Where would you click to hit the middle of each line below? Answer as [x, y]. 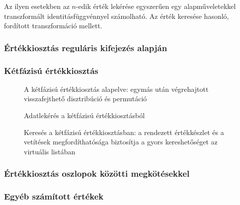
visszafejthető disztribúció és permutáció [85, 99]
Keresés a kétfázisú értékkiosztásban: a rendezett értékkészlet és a [124, 132]
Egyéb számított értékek [54, 196]
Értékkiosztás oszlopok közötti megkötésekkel [97, 173]
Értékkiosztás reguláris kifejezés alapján [86, 47]
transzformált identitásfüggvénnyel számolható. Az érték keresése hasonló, [117, 16]
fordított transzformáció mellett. [53, 26]
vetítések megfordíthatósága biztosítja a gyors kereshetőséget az [121, 142]
